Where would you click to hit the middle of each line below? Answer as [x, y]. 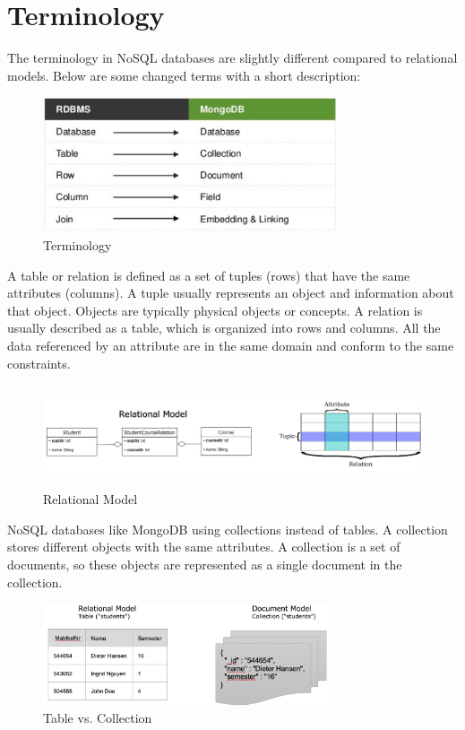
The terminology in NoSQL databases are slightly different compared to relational [232, 58]
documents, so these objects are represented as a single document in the [205, 564]
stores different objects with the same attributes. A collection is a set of [204, 547]
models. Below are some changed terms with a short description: [184, 75]
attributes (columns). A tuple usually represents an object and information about [231, 293]
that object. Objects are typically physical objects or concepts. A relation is [215, 310]
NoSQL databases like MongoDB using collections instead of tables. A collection [228, 529]
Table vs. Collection [98, 718]
